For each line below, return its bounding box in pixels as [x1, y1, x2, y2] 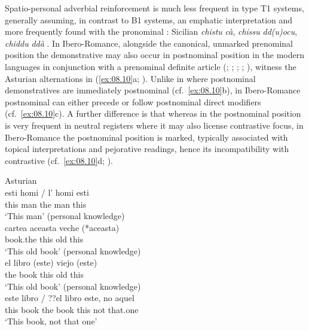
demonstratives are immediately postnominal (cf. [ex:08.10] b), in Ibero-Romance [5, 84, 301, 96]
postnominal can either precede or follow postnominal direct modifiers [5, 95, 261, 108]
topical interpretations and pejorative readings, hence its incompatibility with [5, 142, 289, 155]
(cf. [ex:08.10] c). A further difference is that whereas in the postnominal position [5, 107, 301, 120]
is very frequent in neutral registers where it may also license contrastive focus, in [5, 119, 304, 131]
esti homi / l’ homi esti [5, 186, 89, 198]
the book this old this [5, 268, 84, 281]
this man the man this [5, 198, 87, 210]
